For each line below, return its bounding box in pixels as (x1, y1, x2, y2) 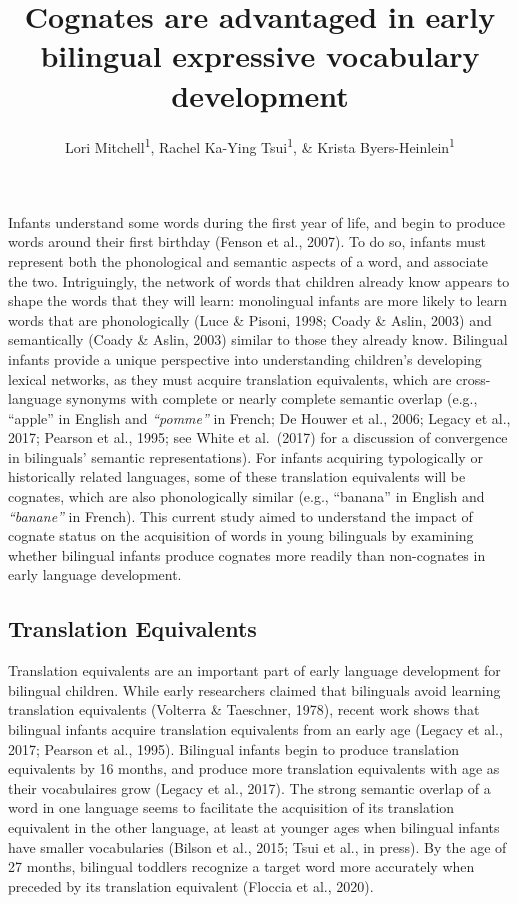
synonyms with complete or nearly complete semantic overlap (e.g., (66, 388, 478, 409)
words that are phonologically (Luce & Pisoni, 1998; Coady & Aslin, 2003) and (8, 309, 492, 330)
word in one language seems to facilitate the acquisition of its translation (8, 797, 455, 818)
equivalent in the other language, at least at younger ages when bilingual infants (8, 816, 500, 837)
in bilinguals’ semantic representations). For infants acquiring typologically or (8, 446, 483, 467)
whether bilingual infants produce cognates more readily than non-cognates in (8, 544, 486, 565)
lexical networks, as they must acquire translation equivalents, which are (8, 368, 452, 389)
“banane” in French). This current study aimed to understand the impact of (8, 505, 473, 526)
